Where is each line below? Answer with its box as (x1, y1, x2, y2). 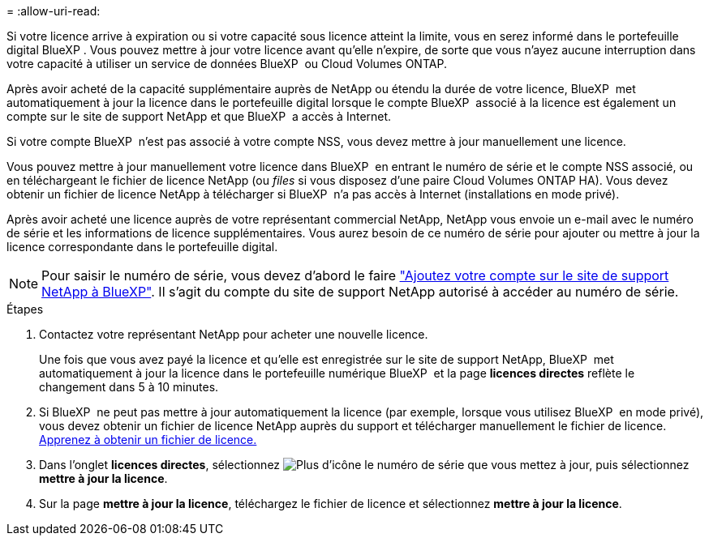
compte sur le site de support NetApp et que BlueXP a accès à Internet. (6, 109, 392, 123)
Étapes (6, 302, 44, 316)
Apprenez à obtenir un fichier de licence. (39, 433, 257, 446)
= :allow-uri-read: (6, 4, 101, 18)
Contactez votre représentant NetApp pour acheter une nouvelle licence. (39, 327, 428, 341)
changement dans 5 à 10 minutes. (39, 380, 219, 394)
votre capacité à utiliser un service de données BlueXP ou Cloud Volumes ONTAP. (6, 57, 447, 70)
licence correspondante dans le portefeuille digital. (6, 240, 278, 254)
